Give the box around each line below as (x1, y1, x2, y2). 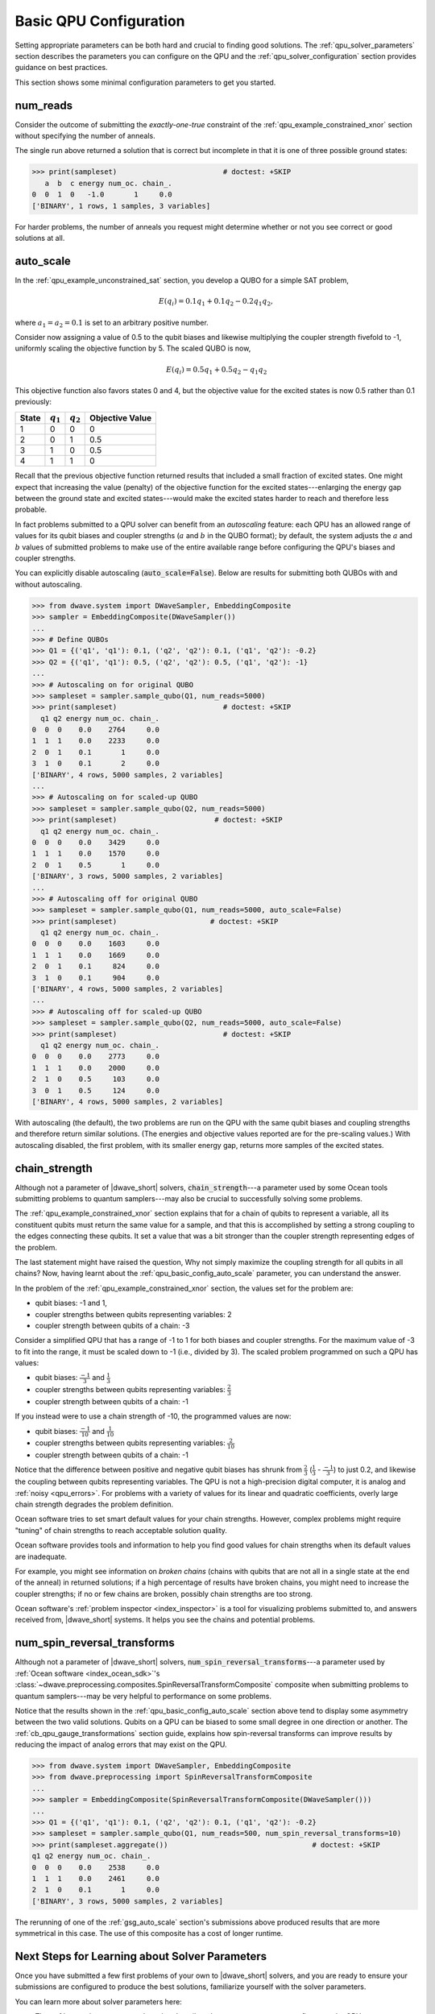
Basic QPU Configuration (14, 12, 185, 30)
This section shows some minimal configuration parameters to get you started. (14, 77, 276, 87)
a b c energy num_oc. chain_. (44, 178, 172, 188)
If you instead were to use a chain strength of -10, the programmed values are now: (14, 1411, 292, 1421)
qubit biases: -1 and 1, (35, 1298, 108, 1308)
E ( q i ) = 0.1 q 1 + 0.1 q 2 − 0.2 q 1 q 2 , (158, 296, 273, 308)
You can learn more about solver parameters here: (14, 1996, 183, 2006)
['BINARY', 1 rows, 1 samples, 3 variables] (31, 201, 211, 210)
